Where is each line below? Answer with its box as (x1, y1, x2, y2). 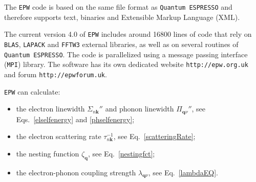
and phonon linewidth (105, 103, 174, 114)
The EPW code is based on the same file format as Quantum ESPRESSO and (4, 2, 232, 12)
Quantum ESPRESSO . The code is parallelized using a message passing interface (4, 49, 248, 59)
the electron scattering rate (16, 131, 101, 142)
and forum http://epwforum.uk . (4, 69, 107, 79)
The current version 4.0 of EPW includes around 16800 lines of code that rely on (4, 29, 252, 39)
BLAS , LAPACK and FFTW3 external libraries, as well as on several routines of (4, 38, 239, 49)
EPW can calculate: (4, 86, 60, 97)
